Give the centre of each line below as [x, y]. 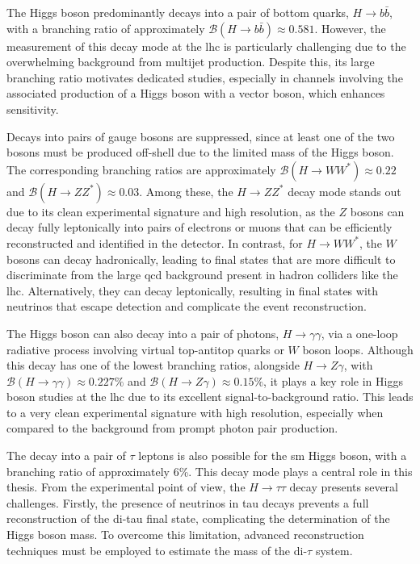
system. [334, 550]
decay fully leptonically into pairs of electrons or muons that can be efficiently [199, 227]
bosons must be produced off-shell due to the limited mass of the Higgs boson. [200, 152]
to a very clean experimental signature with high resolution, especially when [195, 412]
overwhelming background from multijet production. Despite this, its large [191, 62]
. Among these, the [186, 191]
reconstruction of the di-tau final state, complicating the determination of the [198, 518]
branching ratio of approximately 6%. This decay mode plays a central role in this [210, 471]
